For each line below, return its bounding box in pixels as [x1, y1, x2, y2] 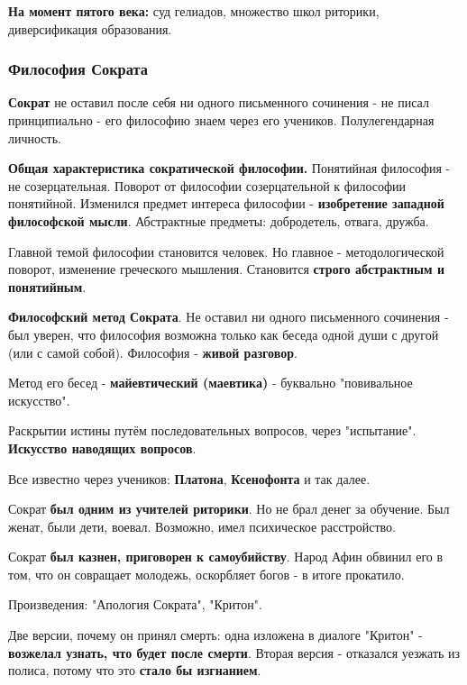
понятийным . [8, 277, 87, 296]
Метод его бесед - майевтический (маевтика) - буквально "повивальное [8, 373, 413, 392]
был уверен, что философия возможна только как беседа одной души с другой [8, 324, 439, 343]
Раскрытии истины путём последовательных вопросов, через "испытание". [8, 421, 417, 440]
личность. [8, 128, 61, 147]
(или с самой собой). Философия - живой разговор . [8, 342, 298, 361]
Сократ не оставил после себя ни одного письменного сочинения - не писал [8, 93, 429, 112]
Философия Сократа [8, 58, 148, 80]
